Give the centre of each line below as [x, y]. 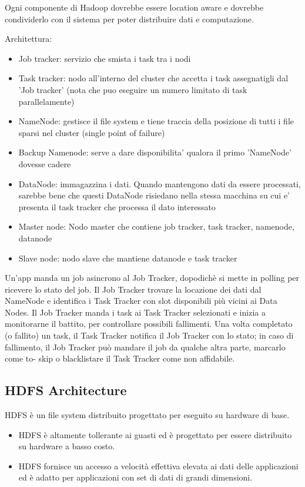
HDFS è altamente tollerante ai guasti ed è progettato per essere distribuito [155, 434]
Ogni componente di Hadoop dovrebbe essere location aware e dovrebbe [134, 7]
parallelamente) [46, 101]
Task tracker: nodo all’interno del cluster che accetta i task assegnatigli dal [153, 78]
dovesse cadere [45, 163]
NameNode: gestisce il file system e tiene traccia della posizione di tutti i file [156, 121]
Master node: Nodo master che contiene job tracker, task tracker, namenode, [156, 226]
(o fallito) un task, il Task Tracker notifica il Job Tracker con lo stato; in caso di [149, 335]
